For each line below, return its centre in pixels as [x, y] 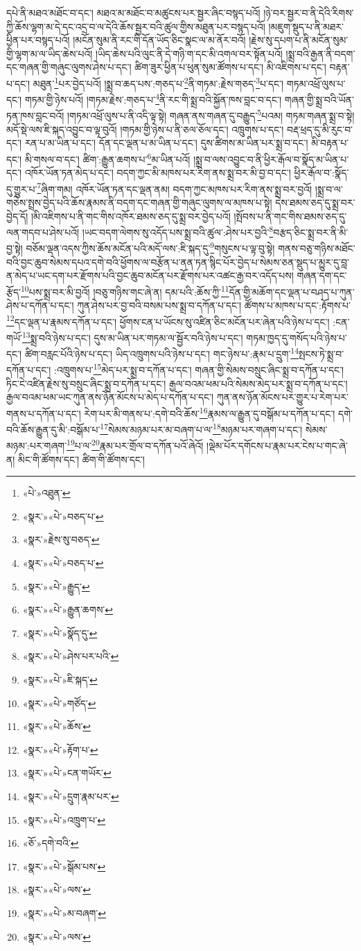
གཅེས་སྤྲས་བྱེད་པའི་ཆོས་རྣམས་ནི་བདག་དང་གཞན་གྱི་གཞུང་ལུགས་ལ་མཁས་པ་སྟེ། [139, 202]
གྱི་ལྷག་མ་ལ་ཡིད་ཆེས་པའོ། [50, 53]
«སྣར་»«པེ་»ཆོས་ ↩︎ [57, 726]
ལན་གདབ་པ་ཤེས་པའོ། [43, 232]
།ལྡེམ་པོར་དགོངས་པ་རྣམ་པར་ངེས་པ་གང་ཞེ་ [277, 446]
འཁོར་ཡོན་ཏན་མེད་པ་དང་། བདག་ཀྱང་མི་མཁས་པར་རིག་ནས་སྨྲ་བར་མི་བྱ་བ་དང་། [158, 173]
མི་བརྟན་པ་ [330, 143]
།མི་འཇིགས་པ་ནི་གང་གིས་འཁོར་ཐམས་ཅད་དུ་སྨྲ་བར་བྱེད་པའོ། [131, 216]
